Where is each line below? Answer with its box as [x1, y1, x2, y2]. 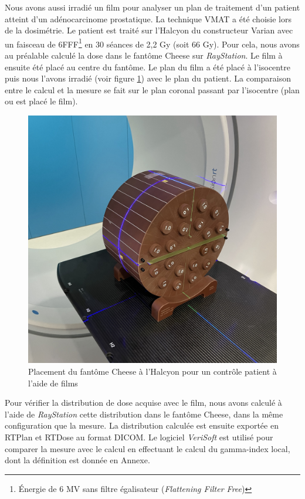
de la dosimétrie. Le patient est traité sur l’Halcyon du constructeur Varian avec [5, 24, 293, 36]
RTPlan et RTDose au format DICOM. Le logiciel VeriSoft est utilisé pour [5, 430, 273, 443]
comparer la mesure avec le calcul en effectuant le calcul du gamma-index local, [5, 442, 290, 454]
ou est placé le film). [5, 95, 78, 107]
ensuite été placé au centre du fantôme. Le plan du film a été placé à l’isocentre [5, 60, 290, 73]
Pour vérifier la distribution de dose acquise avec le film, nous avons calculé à [5, 396, 282, 409]
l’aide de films [28, 376, 78, 389]
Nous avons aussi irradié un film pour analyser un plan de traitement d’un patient [5, 1, 300, 13]
